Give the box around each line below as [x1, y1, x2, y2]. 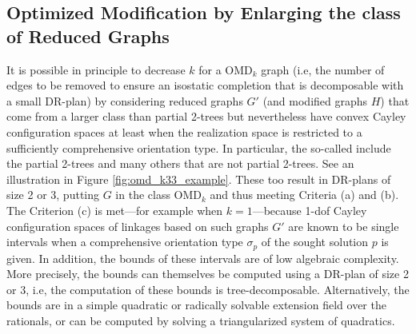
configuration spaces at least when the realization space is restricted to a [6, 123, 362, 140]
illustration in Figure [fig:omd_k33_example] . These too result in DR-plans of [6, 170, 391, 187]
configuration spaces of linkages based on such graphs [6, 217, 269, 234]
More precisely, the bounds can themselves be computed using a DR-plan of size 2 [6, 265, 409, 282]
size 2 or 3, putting [6, 186, 100, 203]
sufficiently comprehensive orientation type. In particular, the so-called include [6, 139, 391, 156]
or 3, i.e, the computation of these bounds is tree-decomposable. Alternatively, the [6, 280, 410, 297]
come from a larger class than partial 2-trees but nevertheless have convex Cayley [6, 108, 406, 125]
